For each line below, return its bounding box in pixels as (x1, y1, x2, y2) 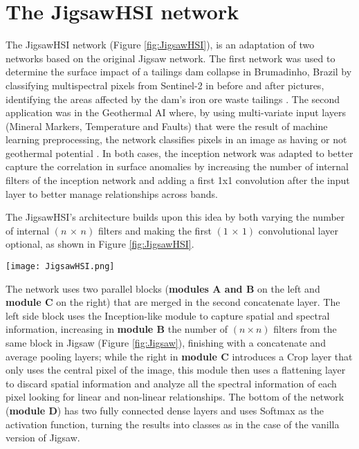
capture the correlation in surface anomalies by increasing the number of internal (6, 159, 349, 174)
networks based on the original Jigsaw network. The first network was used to (6, 51, 335, 65)
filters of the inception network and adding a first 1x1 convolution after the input (6, 173, 350, 187)
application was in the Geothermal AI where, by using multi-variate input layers (6, 105, 347, 120)
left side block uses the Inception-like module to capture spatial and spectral (6, 308, 330, 322)
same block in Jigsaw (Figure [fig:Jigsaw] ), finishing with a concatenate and (6, 336, 326, 350)
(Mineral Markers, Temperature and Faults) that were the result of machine (6, 118, 328, 133)
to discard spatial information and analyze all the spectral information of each (6, 376, 337, 390)
